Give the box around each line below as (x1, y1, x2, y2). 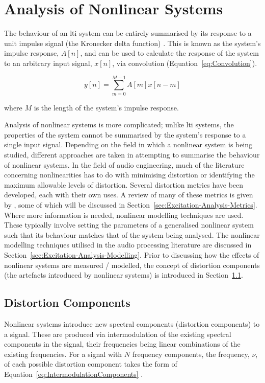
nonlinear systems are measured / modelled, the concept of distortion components (4, 259, 260, 270)
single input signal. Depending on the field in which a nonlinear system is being (4, 139, 253, 150)
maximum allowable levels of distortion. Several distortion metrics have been (4, 179, 244, 190)
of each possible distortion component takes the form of (4, 358, 177, 369)
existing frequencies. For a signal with (4, 348, 122, 359)
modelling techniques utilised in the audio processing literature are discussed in (4, 239, 252, 250)
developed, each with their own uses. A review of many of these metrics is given (4, 189, 253, 200)
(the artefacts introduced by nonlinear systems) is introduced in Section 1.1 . (4, 269, 243, 280)
